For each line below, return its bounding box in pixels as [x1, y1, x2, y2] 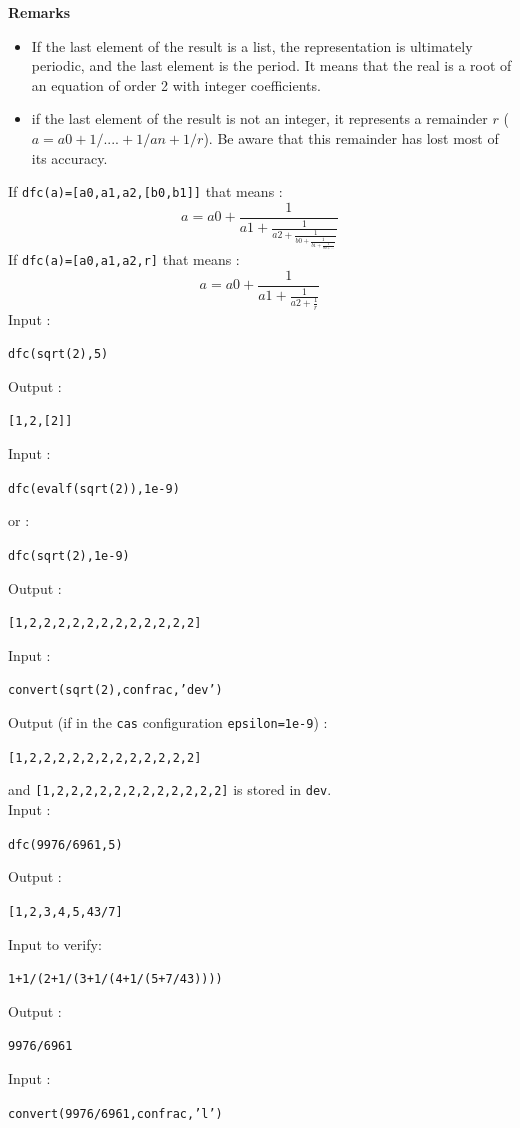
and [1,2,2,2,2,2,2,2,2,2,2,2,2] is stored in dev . [8, 779, 332, 800]
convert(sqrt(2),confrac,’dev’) [8, 683, 223, 698]
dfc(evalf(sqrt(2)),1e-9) [8, 481, 180, 496]
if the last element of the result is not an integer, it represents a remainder [31, 108, 488, 129]
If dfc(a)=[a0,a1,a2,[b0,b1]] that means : [8, 181, 283, 202]
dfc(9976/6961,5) [8, 837, 123, 852]
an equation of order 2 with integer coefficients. [31, 74, 321, 95]
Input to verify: [8, 933, 102, 954]
